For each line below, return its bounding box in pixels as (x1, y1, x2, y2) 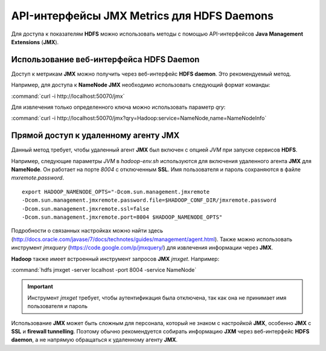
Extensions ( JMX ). (11, 38, 59, 45)
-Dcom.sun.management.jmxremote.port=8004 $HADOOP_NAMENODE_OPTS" (22, 214, 223, 221)
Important (27, 283, 54, 290)
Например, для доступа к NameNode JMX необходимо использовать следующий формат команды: (11, 82, 270, 89)
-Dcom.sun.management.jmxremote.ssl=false (22, 205, 150, 212)
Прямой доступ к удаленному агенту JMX (11, 130, 180, 141)
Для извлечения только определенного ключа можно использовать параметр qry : (11, 103, 226, 111)
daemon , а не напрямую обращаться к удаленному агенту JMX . (11, 336, 178, 344)
